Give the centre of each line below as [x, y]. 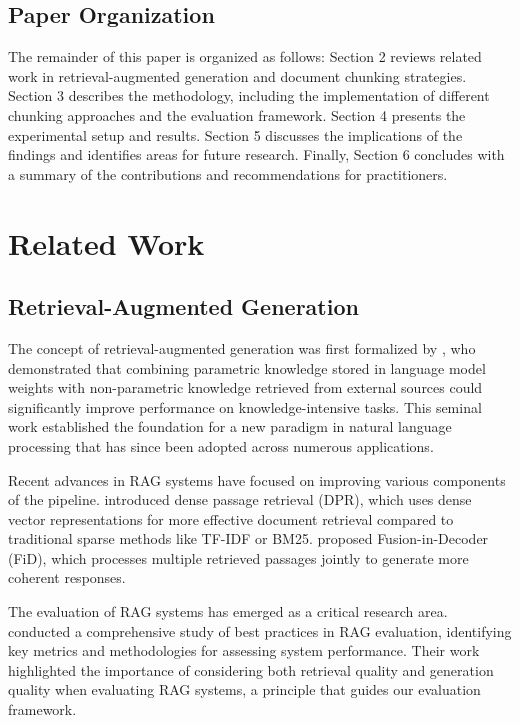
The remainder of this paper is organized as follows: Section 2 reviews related [245, 56]
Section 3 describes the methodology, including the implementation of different [249, 95]
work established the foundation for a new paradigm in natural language [230, 426]
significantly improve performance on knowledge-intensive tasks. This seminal [245, 406]
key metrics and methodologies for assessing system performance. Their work [244, 650]
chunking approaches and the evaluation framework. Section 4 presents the [237, 114]
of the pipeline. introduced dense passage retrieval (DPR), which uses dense [240, 499]
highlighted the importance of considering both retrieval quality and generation [251, 669]
